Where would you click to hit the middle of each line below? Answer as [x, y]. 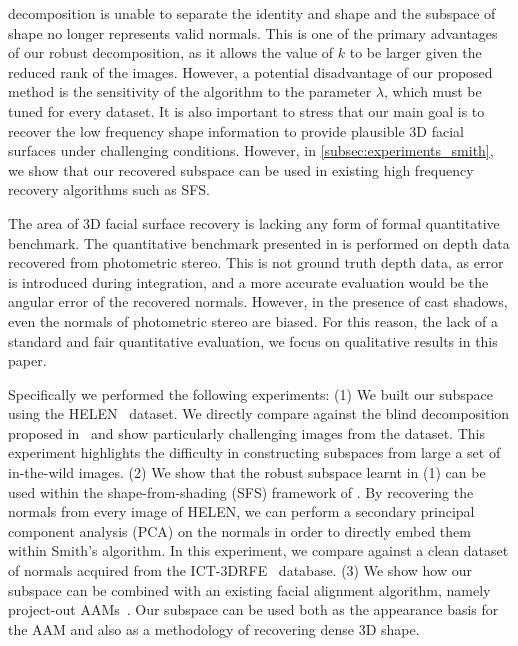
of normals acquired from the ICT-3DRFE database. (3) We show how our [240, 570]
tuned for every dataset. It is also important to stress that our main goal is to [246, 110]
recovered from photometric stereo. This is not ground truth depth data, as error [256, 262]
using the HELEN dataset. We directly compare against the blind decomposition [259, 413]
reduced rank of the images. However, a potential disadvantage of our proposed [250, 71]
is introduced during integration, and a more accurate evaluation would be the [248, 281]
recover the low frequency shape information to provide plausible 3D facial [236, 130]
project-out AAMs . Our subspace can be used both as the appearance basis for [253, 609]
